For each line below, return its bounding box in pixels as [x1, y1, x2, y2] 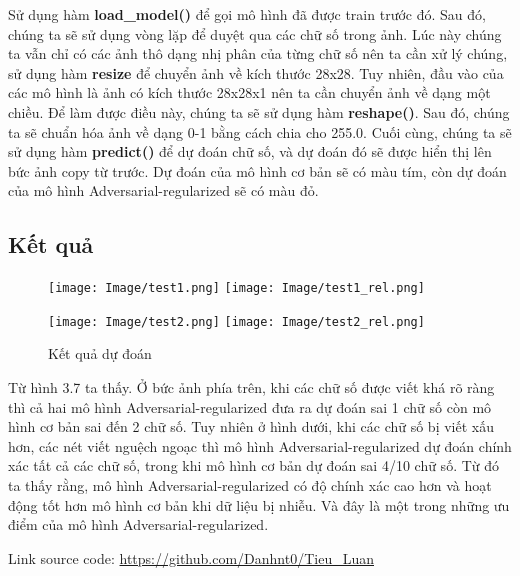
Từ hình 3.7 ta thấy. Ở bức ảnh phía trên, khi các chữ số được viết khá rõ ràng [8, 377, 495, 398]
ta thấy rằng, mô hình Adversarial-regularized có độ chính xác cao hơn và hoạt [8, 475, 492, 496]
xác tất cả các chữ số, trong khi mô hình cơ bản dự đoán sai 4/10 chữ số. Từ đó [8, 455, 500, 476]
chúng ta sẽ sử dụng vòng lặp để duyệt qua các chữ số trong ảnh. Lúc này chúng [8, 23, 502, 44]
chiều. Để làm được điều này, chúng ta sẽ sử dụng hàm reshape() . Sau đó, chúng [8, 101, 510, 122]
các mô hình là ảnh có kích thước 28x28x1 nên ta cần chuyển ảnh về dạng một [8, 82, 491, 103]
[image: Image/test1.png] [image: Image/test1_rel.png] [48, 281, 425, 296]
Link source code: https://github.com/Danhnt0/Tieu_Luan [8, 547, 374, 568]
